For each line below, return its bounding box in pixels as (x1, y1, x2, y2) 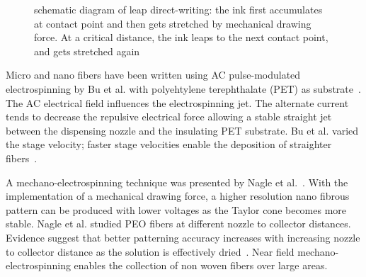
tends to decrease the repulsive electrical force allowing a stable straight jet (6, 109, 332, 124)
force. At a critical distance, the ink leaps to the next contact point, (34, 30, 328, 45)
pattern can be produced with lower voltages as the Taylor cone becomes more (6, 202, 347, 217)
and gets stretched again (34, 43, 140, 58)
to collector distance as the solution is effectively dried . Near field (6, 244, 294, 259)
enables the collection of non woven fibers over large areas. (74, 258, 328, 273)
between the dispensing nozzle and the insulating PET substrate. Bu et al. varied (6, 123, 359, 137)
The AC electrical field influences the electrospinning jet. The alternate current (6, 95, 349, 110)
